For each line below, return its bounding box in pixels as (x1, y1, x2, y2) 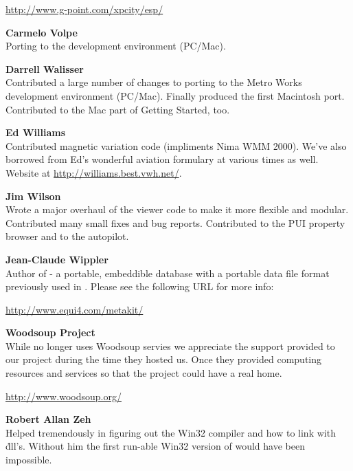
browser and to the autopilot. (5, 229, 129, 243)
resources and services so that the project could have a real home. (5, 366, 282, 380)
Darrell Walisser (5, 61, 84, 76)
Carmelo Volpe (5, 25, 78, 39)
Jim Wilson (5, 188, 61, 203)
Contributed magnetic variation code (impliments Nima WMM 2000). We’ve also (5, 138, 347, 153)
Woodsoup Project (5, 325, 95, 340)
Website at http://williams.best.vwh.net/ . (5, 165, 182, 179)
